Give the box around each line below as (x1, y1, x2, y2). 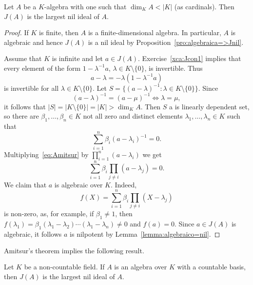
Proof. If (4, 27, 29, 38)
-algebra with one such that (44, 1, 127, 11)
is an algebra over (114, 262, 167, 272)
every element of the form (4, 62, 81, 73)
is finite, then (39, 27, 79, 38)
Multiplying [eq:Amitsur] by (4, 149, 89, 159)
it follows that (4, 101, 46, 111)
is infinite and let (52, 53, 103, 63)
